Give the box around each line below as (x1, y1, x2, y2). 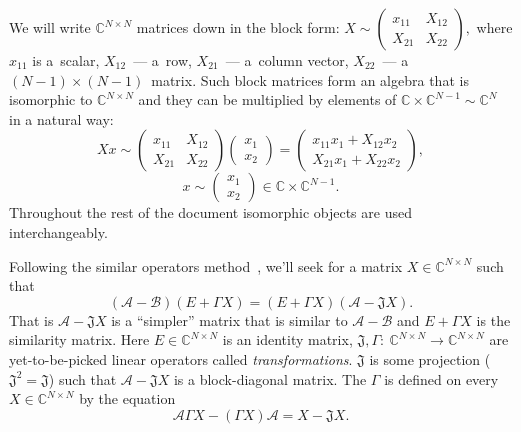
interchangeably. (9, 221, 108, 242)
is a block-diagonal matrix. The (173, 368, 367, 389)
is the (476, 309, 511, 330)
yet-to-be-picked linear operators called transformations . (9, 348, 353, 369)
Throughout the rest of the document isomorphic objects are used (9, 202, 412, 223)
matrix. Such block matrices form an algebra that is (151, 69, 469, 90)
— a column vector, (225, 50, 349, 70)
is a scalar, (32, 50, 100, 70)
